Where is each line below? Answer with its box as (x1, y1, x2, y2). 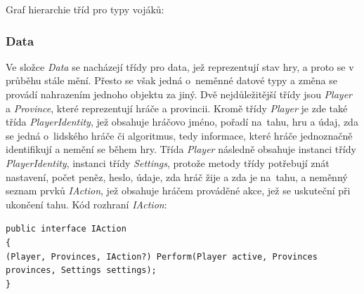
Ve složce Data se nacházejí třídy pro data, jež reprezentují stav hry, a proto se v (6, 59, 354, 74)
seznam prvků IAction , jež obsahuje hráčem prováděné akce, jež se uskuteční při (6, 183, 351, 198)
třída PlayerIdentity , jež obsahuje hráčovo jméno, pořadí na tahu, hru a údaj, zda (6, 114, 358, 129)
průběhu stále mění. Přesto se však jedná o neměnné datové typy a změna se (6, 73, 337, 88)
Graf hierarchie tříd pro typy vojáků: (6, 2, 164, 16)
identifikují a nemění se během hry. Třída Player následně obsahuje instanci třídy (6, 142, 356, 156)
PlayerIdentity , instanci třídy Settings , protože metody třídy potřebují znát (6, 155, 330, 170)
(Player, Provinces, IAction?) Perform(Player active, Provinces (6, 251, 318, 262)
